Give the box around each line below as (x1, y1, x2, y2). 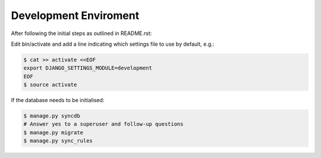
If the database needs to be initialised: (11, 97, 105, 104)
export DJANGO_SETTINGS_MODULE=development (23, 65, 153, 71)
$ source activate (23, 81, 77, 89)
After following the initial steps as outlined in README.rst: (11, 30, 152, 37)
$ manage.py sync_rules (23, 137, 93, 144)
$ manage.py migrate (23, 129, 83, 136)
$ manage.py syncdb (23, 113, 80, 119)
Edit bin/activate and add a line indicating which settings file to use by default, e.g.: (11, 40, 215, 48)
